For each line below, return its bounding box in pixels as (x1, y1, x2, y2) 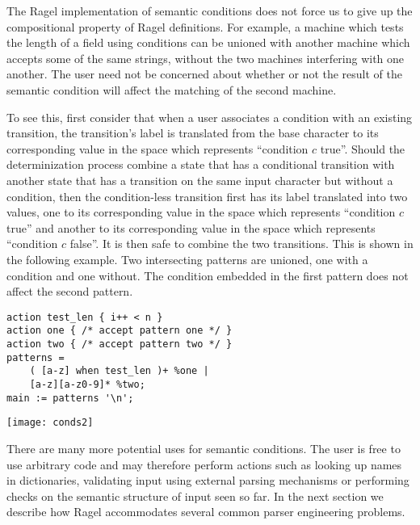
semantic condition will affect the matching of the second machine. (6, 81, 337, 98)
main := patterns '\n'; (6, 392, 134, 404)
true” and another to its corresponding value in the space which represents (6, 219, 376, 236)
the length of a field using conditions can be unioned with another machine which (6, 34, 410, 51)
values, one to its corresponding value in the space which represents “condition (6, 204, 396, 220)
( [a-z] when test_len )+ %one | (29, 365, 209, 377)
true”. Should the (320, 140, 405, 157)
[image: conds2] (6, 417, 94, 429)
